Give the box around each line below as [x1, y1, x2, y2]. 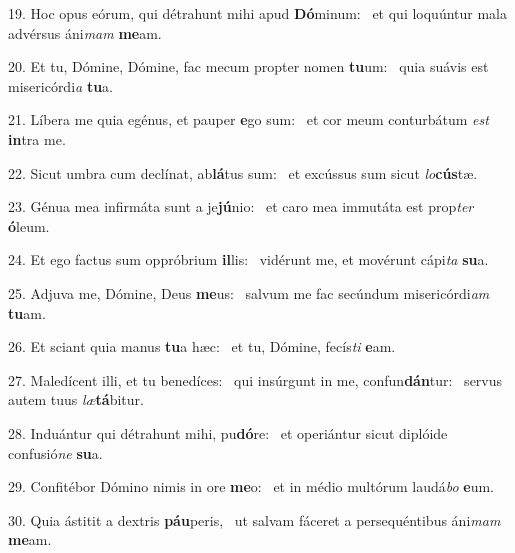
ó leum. [8, 215, 50, 236]
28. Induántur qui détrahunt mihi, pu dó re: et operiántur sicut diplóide [8, 422, 448, 443]
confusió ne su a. [8, 442, 103, 463]
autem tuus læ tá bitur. [8, 389, 144, 410]
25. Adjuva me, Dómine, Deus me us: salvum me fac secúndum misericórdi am [8, 282, 490, 303]
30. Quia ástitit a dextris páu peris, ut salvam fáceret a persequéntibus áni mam [8, 509, 501, 530]
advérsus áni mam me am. [8, 22, 162, 43]
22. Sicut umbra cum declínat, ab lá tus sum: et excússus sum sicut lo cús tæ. [8, 162, 478, 183]
